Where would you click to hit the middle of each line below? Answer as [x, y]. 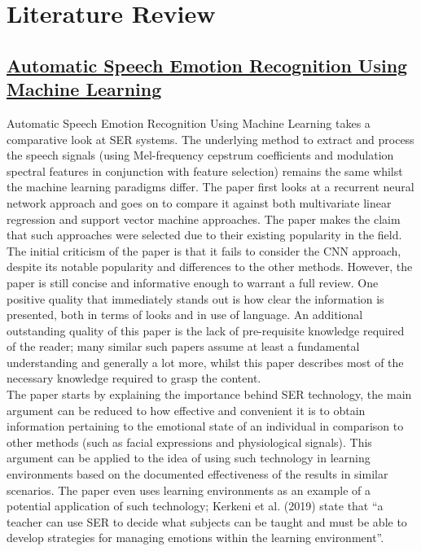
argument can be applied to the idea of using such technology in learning [189, 458]
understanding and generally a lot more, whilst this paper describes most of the [205, 362]
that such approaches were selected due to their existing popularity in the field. [204, 235]
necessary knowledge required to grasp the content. [134, 378]
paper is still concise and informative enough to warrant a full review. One [193, 282]
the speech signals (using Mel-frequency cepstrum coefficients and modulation [200, 155]
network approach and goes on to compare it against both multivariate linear [199, 202]
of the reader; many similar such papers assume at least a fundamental [183, 346]
